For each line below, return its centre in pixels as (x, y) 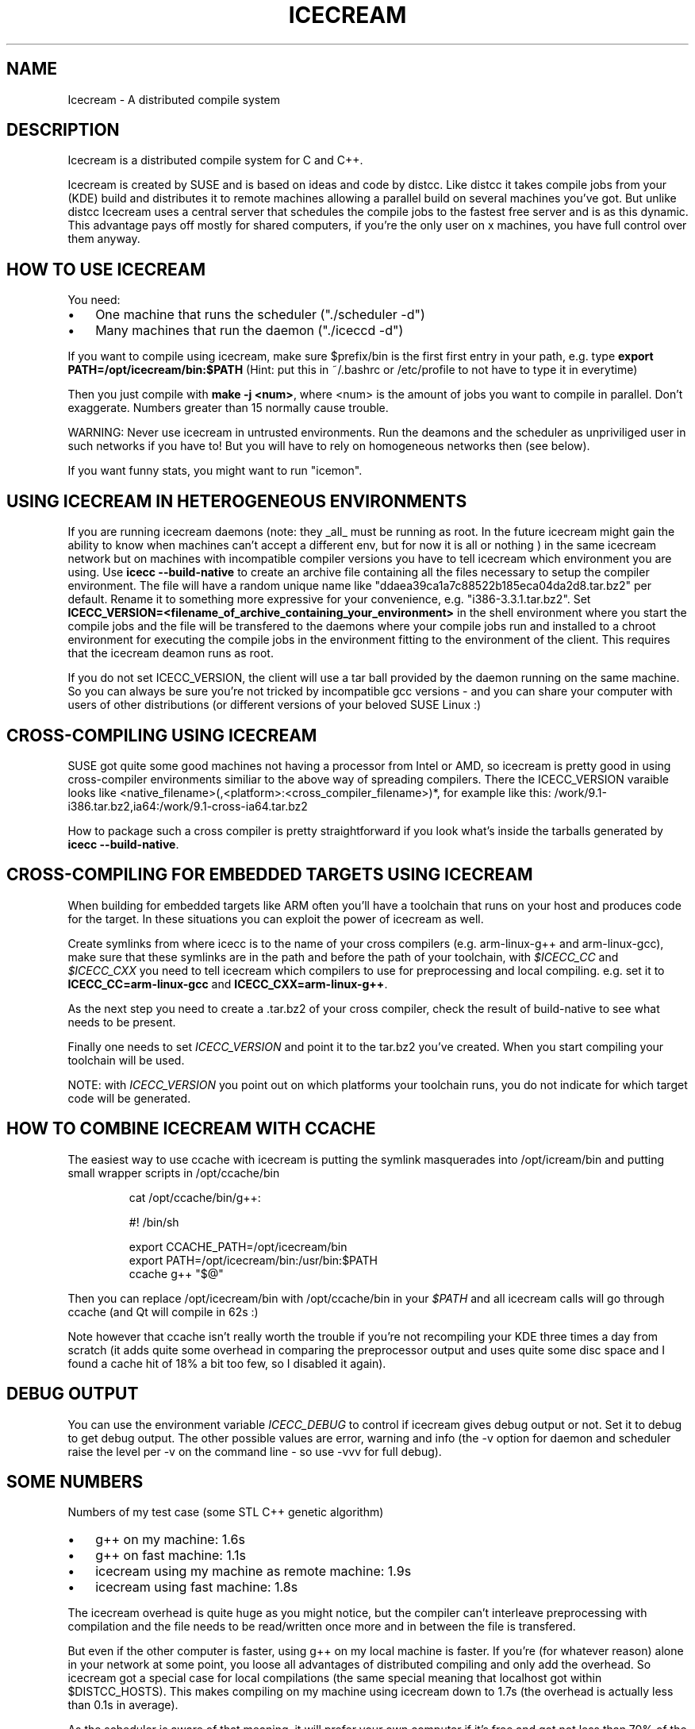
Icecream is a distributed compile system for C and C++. (215, 160)
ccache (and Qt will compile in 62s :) (163, 1311)
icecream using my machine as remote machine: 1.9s (253, 1571)
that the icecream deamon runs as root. (171, 653)
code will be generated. (129, 1098)
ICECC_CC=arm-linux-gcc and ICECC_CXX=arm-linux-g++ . (228, 984)
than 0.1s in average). (123, 1705)
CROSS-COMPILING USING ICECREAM (162, 735)
